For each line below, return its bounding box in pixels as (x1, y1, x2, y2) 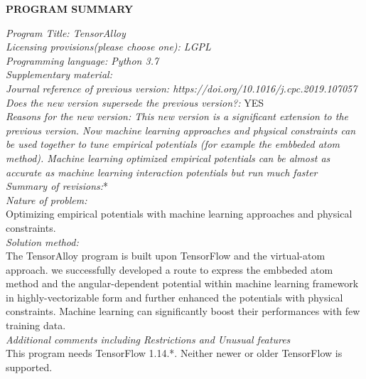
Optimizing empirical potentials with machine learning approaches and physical (6, 206, 352, 221)
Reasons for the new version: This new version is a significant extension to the (6, 109, 349, 124)
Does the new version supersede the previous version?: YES (6, 95, 264, 110)
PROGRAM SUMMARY (6, 1, 134, 16)
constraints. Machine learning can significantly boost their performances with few (6, 304, 360, 319)
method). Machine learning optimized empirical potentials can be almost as (6, 150, 330, 165)
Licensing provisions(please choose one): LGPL (6, 39, 211, 54)
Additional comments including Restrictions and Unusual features (6, 331, 291, 346)
